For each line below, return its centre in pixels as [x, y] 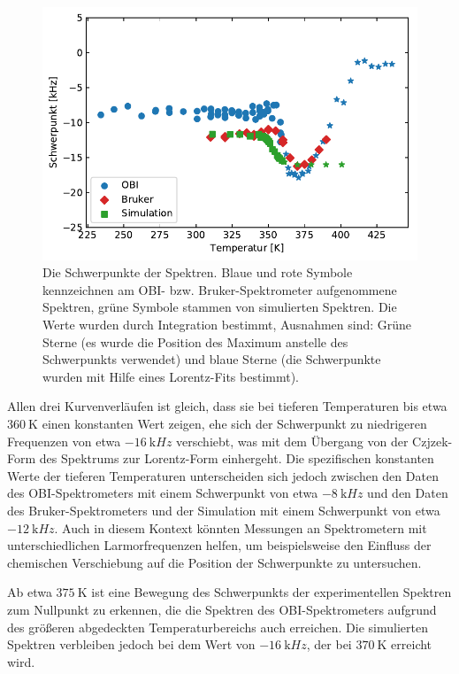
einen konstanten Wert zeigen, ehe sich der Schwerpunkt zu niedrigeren [234, 423]
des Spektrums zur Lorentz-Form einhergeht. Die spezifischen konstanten [237, 458]
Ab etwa [30, 592]
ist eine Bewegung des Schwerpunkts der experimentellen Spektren [272, 592]
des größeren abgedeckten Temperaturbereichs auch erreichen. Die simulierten [218, 627]
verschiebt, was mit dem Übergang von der [292, 441]
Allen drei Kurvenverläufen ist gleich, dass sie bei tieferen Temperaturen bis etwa [227, 406]
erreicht [412, 644]
